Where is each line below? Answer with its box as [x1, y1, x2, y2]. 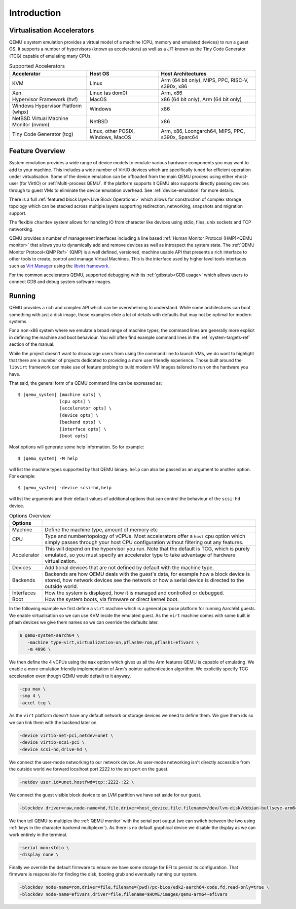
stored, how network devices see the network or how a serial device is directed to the [44, 577, 244, 584]
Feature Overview [9, 147, 66, 155]
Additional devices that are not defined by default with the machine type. [44, 564, 214, 571]
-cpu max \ [19, 686, 46, 691]
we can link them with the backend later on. [9, 719, 98, 725]
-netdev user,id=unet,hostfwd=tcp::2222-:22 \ [19, 779, 134, 785]
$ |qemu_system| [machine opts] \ [18, 392, 101, 397]
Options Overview [9, 512, 51, 519]
